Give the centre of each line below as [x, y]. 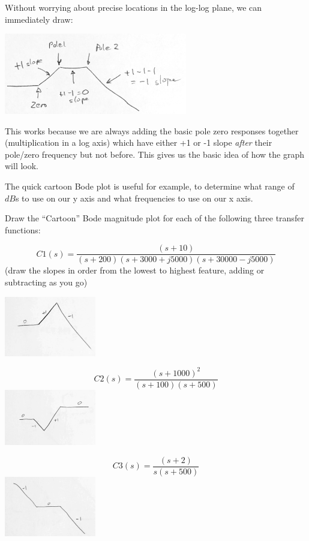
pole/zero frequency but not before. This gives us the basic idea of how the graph [155, 154]
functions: [23, 229]
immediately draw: [39, 19]
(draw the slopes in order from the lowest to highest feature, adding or [135, 270]
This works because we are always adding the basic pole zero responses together [152, 130]
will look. [22, 166]
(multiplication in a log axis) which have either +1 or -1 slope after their [139, 142]
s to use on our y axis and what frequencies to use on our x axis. [134, 198]
